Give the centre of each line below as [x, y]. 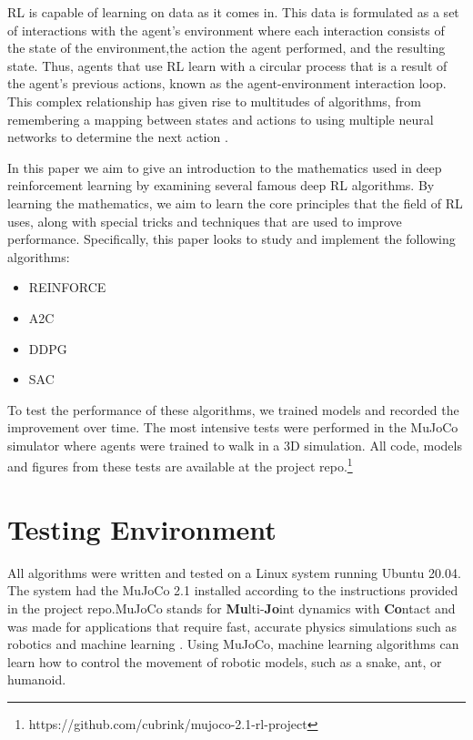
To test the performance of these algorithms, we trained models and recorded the [233, 409]
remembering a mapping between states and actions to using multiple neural [221, 119]
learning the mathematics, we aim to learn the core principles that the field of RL [235, 203]
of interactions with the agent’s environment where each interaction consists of [226, 30]
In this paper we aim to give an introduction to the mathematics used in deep [225, 167]
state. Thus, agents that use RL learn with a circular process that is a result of [227, 65]
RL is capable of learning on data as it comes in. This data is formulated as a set [233, 12]
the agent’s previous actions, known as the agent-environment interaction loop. [227, 83]
